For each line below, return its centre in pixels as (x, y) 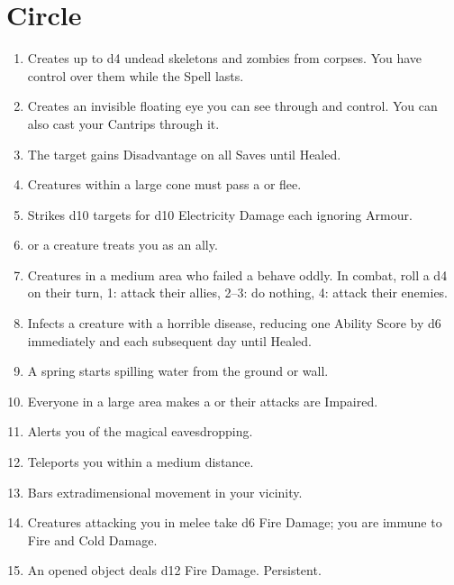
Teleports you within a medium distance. (141, 462)
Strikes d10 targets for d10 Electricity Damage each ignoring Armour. (220, 214)
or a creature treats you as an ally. (123, 245)
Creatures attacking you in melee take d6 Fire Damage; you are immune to (235, 522)
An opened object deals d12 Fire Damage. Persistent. (174, 570)
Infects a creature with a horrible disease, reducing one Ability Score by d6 (234, 323)
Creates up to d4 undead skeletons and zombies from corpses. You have (225, 58)
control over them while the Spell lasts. (136, 75)
